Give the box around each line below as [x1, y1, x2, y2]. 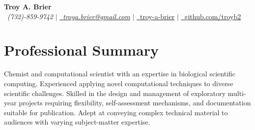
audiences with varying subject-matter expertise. [4, 117, 150, 127]
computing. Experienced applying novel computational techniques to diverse [4, 78, 233, 88]
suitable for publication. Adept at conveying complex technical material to [4, 107, 228, 117]
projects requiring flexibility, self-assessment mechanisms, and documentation [19, 97, 251, 108]
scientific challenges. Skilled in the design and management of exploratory [4, 88, 226, 98]
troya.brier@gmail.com [63, 11, 130, 21]
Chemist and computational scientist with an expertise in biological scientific [4, 68, 235, 79]
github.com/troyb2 [184, 11, 241, 21]
